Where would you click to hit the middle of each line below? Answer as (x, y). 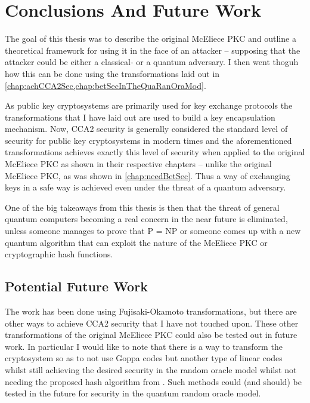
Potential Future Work (76, 286)
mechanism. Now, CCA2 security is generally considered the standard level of (146, 129)
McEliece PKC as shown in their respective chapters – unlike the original (138, 164)
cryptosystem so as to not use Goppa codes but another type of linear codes (144, 358)
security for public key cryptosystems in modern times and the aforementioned (148, 140)
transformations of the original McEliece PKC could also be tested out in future (151, 335)
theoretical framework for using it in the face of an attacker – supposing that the (153, 50)
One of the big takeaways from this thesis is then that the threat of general (142, 207)
